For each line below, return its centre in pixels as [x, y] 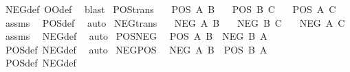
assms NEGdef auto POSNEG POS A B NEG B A [136, 36]
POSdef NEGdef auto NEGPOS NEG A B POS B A [136, 49]
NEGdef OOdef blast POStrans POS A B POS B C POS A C [171, 9]
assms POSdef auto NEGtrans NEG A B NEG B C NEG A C [175, 22]
